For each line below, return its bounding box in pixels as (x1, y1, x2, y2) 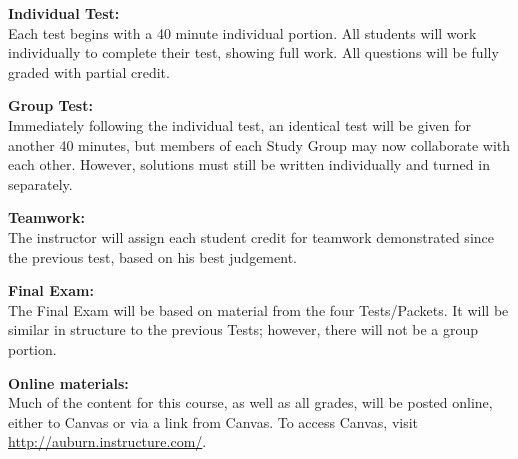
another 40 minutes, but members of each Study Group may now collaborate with (8, 134, 511, 155)
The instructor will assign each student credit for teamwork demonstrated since (8, 226, 494, 247)
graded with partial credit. (8, 61, 170, 82)
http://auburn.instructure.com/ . (8, 431, 207, 452)
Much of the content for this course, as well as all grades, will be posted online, (8, 392, 493, 413)
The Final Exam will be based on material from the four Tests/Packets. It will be (8, 299, 509, 320)
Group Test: (8, 95, 93, 116)
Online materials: (8, 372, 129, 393)
